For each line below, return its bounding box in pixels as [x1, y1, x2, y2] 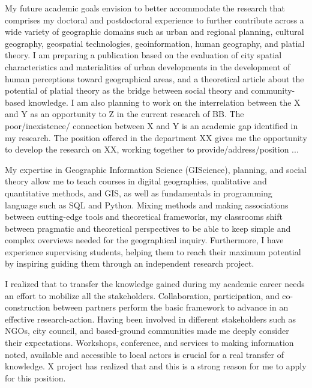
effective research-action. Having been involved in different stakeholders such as [5, 312, 296, 325]
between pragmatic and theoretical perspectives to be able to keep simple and [5, 222, 291, 234]
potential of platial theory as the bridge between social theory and [5, 84, 248, 97]
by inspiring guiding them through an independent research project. [5, 257, 254, 270]
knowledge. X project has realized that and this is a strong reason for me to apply [5, 360, 307, 372]
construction [5, 301, 50, 314]
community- [251, 84, 295, 97]
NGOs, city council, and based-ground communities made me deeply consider [5, 324, 289, 337]
